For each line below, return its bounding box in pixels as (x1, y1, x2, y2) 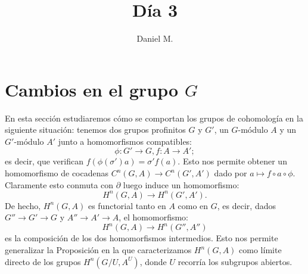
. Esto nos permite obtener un (178, 155, 287, 167)
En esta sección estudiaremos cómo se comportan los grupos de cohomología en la (5, 111, 303, 124)
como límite (239, 244, 282, 256)
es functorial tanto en (88, 199, 166, 211)
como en (178, 199, 209, 211)
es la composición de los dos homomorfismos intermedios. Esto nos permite (5, 232, 278, 244)
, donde (139, 255, 167, 267)
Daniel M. (136, 32, 173, 45)
